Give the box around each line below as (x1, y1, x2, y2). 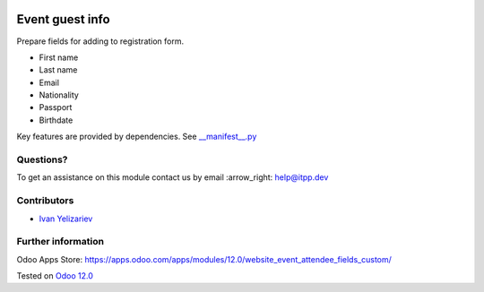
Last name (39, 64, 78, 75)
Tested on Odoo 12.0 (16, 271, 93, 281)
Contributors (16, 194, 74, 207)
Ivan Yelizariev (39, 213, 93, 224)
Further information (16, 236, 105, 248)
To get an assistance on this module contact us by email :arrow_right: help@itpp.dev (16, 172, 329, 183)
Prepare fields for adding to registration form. (16, 36, 185, 47)
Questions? (16, 153, 68, 166)
